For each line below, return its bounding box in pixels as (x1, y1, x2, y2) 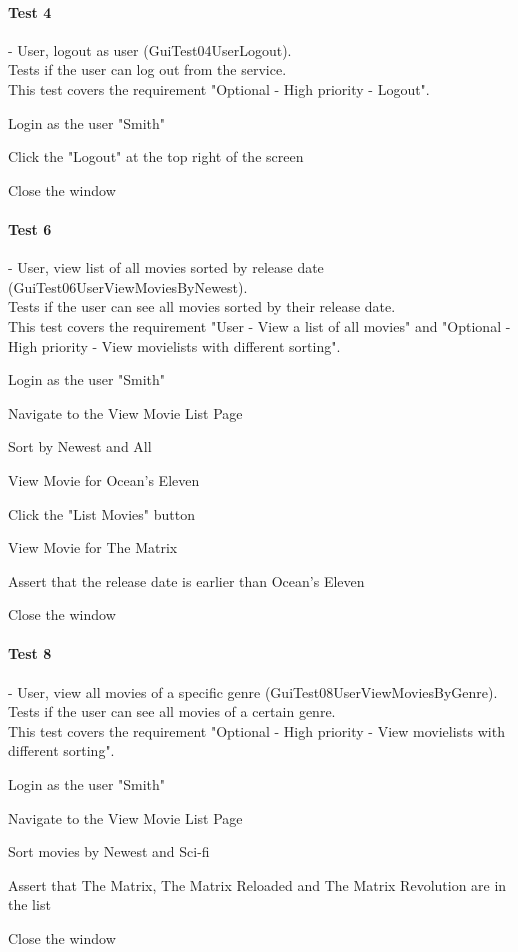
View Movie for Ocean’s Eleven (8, 469, 200, 490)
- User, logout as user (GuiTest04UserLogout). (8, 39, 292, 60)
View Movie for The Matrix (8, 537, 178, 558)
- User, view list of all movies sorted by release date (8, 257, 324, 278)
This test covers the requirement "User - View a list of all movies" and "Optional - (8, 315, 511, 336)
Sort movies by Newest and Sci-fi (8, 841, 210, 862)
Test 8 (8, 643, 52, 664)
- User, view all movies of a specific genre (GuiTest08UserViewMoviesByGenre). (8, 681, 498, 702)
